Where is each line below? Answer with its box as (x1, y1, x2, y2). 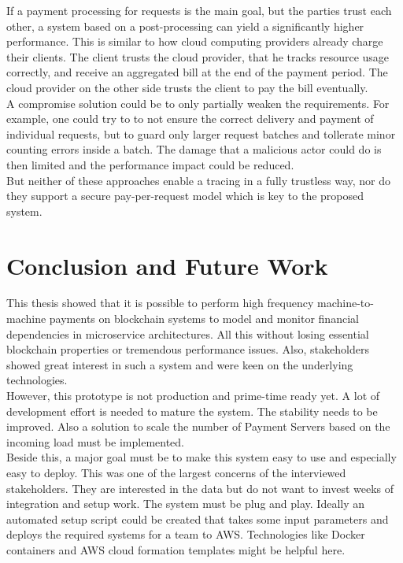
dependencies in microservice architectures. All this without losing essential (6, 325, 369, 342)
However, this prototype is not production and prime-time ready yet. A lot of (6, 387, 380, 403)
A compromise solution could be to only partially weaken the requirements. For (6, 94, 390, 111)
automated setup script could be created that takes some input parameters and (6, 510, 389, 527)
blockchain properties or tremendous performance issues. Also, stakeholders (6, 341, 369, 357)
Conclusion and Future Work (6, 249, 328, 281)
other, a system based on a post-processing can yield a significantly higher (6, 17, 364, 34)
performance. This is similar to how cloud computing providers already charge (6, 33, 383, 50)
